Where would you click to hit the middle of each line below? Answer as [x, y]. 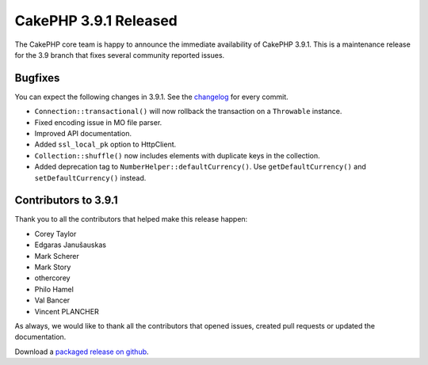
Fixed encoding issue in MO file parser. [98, 122]
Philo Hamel [54, 289]
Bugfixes [37, 78]
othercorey [52, 278]
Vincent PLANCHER [67, 311]
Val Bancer [52, 300]
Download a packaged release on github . [82, 352]
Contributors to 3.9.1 [66, 201]
